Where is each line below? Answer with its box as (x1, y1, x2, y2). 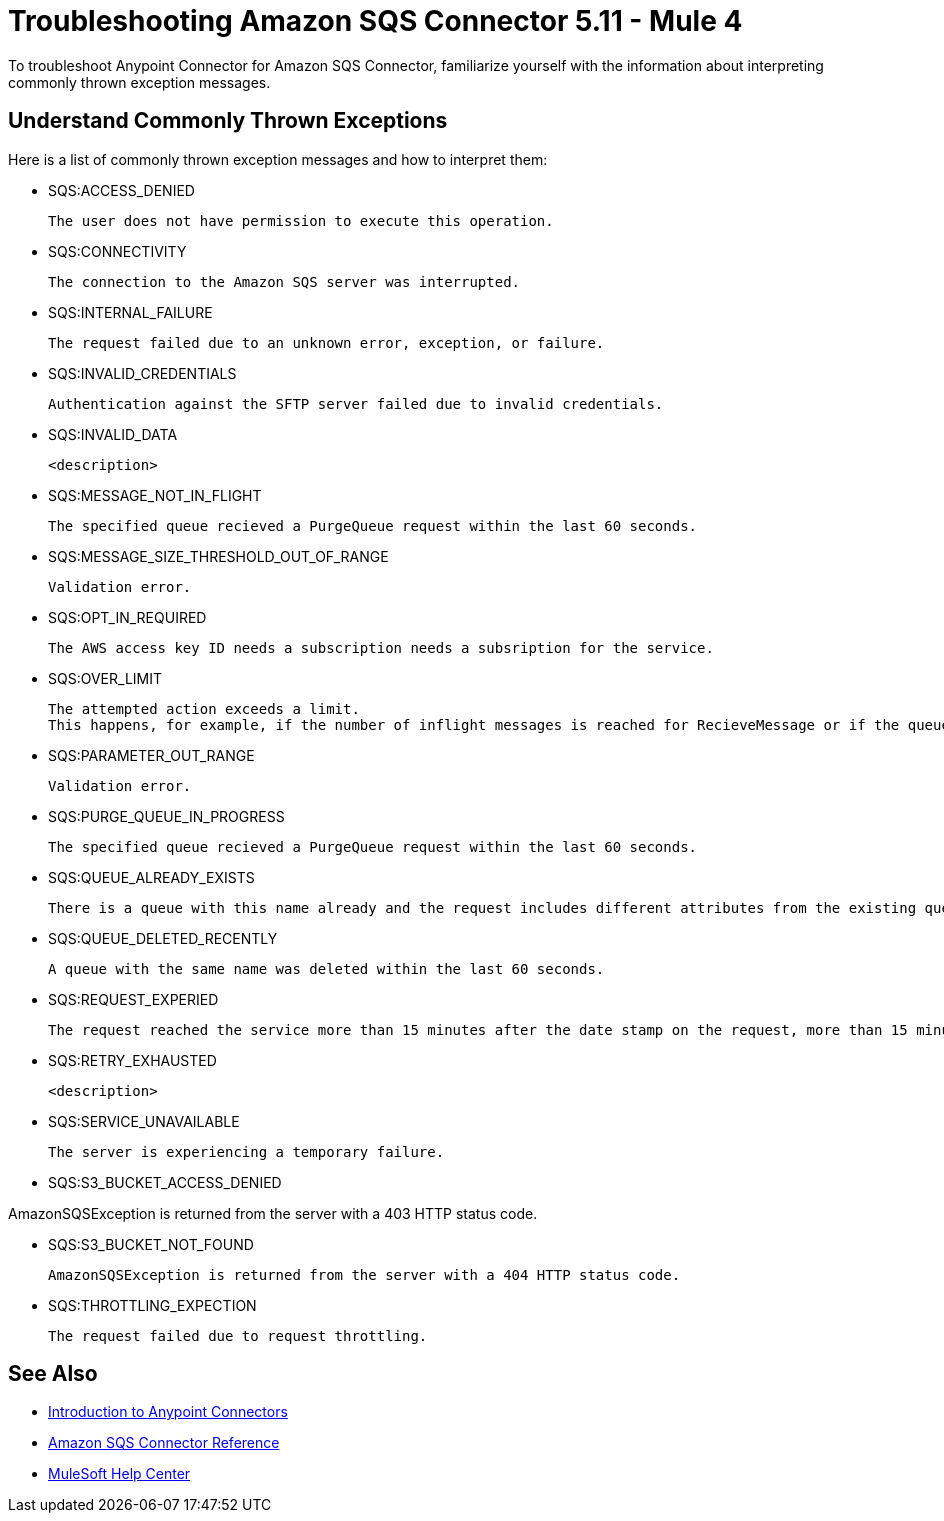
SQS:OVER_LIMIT (48, 669, 162, 687)
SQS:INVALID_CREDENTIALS (48, 364, 237, 382)
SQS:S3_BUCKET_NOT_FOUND (48, 1235, 254, 1253)
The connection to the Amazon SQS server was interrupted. (48, 273, 521, 290)
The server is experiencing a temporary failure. (48, 1143, 445, 1160)
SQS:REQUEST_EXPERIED (48, 990, 219, 1008)
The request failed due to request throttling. (48, 1327, 428, 1344)
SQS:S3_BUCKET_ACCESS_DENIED (48, 1173, 282, 1191)
